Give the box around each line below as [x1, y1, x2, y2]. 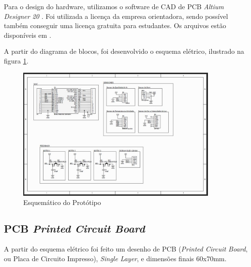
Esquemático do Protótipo [23, 197, 101, 207]
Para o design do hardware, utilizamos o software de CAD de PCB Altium [4, 1, 224, 11]
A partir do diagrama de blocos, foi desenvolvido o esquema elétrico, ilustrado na [4, 46, 244, 56]
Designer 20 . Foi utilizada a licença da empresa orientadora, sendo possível [4, 11, 228, 21]
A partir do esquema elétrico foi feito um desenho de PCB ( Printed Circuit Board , [4, 244, 248, 254]
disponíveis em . [4, 30, 51, 40]
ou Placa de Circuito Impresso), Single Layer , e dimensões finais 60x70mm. [4, 253, 227, 263]
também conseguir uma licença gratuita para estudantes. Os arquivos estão [4, 20, 226, 31]
